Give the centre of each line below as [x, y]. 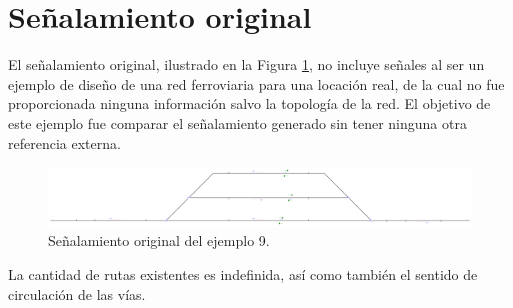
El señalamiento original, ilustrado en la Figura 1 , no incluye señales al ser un [246, 64]
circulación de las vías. [77, 293]
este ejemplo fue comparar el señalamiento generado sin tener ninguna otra [237, 122]
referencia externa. [64, 142]
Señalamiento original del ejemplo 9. [159, 240]
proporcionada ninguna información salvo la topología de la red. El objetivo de [249, 103]
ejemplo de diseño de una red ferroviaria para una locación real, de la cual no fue [256, 83]
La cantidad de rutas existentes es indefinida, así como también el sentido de [243, 273]
